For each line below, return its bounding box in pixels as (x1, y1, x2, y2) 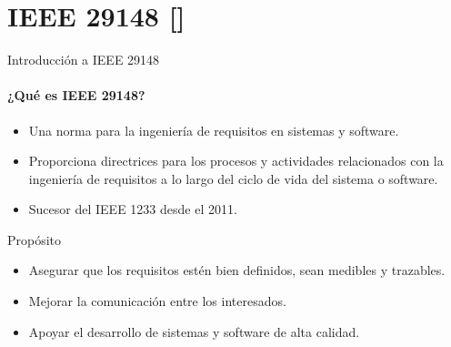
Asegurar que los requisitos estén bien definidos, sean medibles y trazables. (28, 260, 446, 280)
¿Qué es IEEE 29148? (7, 86, 145, 105)
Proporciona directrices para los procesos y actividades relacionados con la (28, 151, 444, 170)
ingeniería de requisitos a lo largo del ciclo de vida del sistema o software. (28, 168, 438, 188)
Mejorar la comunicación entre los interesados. (28, 291, 286, 311)
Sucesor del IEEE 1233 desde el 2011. (28, 199, 237, 219)
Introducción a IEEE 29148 (7, 50, 160, 69)
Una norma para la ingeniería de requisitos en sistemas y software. (28, 120, 399, 139)
